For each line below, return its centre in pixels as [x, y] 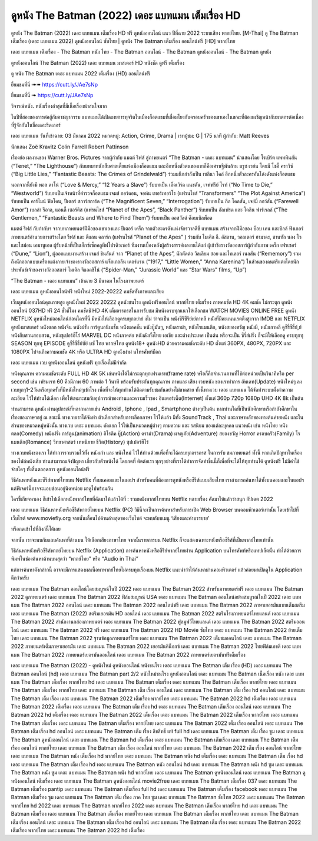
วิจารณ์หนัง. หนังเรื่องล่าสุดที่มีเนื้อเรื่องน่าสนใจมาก [59, 106]
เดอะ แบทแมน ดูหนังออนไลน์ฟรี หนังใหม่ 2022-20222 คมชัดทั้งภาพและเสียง [87, 292]
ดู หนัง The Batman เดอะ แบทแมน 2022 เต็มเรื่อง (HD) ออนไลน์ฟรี [80, 74]
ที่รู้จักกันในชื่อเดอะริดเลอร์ [36, 125]
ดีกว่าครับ [20, 578]
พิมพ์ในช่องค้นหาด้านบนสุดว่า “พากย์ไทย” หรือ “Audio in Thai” [74, 559]
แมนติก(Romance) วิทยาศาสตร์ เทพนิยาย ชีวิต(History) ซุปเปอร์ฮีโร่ [80, 442]
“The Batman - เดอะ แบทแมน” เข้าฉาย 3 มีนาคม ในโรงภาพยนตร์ [77, 280]
